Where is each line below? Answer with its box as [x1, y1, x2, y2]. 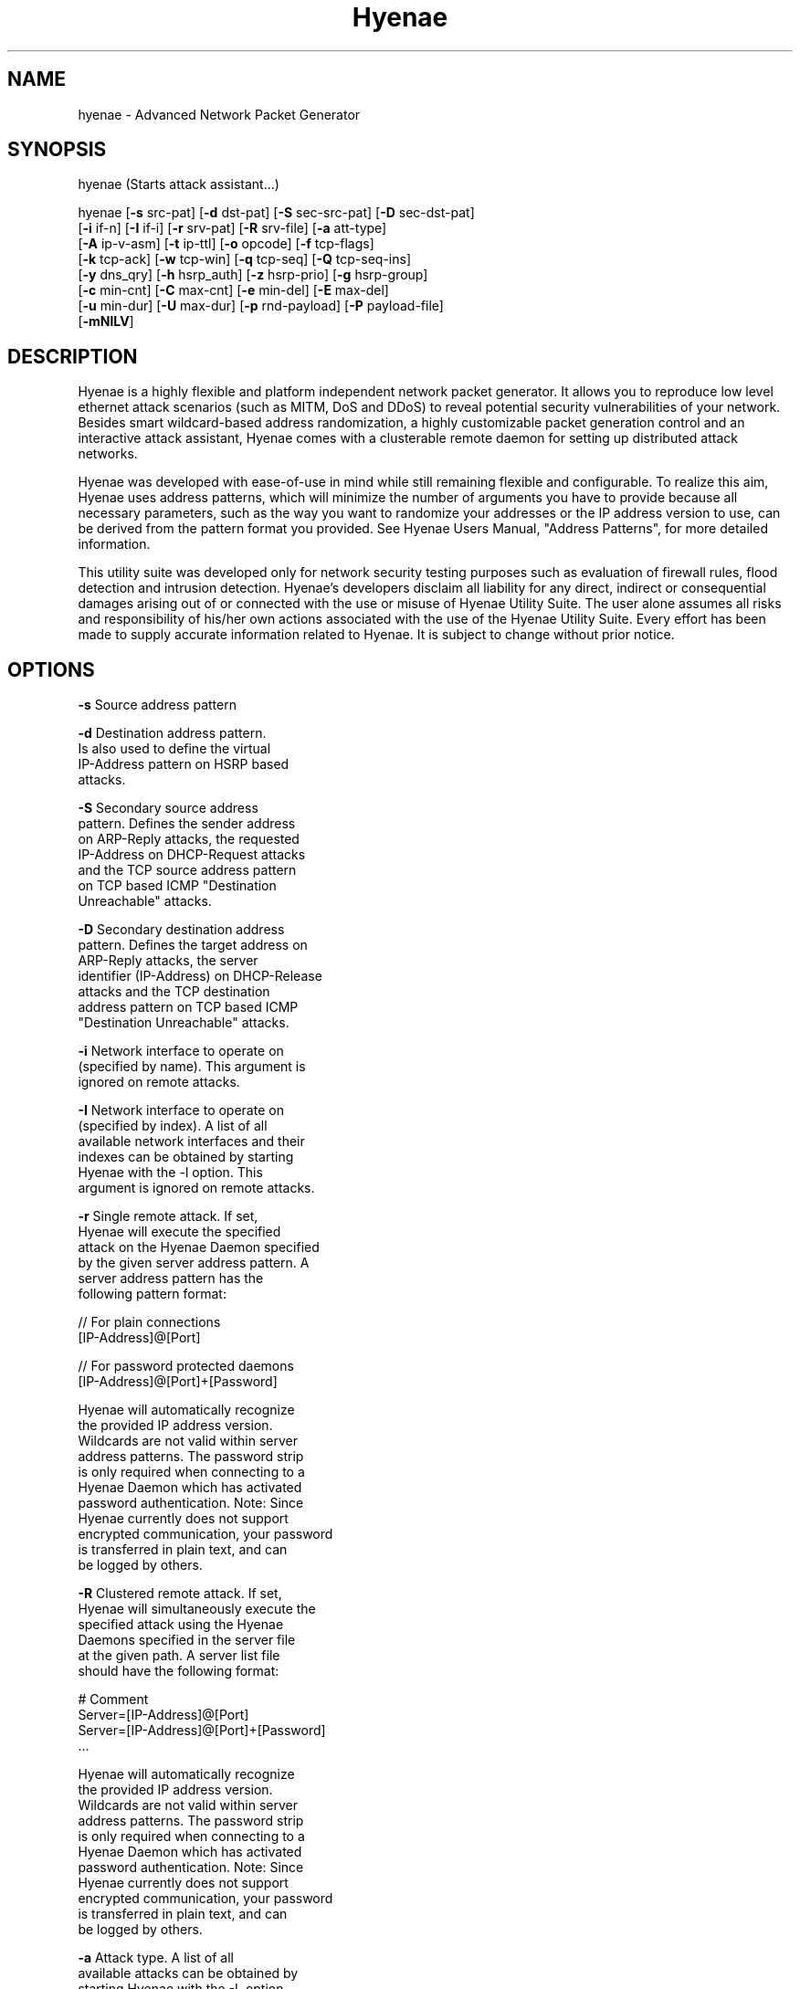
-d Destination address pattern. [78, 725, 267, 742]
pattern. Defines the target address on [78, 937, 308, 953]
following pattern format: [78, 1286, 226, 1302]
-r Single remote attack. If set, [78, 1208, 258, 1225]
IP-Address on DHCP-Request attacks [78, 847, 306, 863]
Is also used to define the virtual [78, 741, 271, 757]
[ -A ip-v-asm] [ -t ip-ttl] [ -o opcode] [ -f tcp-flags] [78, 236, 374, 252]
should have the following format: [78, 1663, 279, 1679]
